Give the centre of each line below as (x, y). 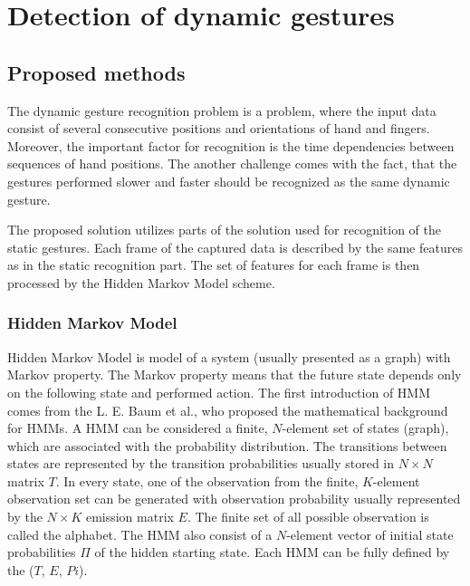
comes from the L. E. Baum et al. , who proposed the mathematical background (228, 410)
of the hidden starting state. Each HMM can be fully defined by (272, 552)
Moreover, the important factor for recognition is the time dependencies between (231, 145)
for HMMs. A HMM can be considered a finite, (138, 428)
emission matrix (129, 517)
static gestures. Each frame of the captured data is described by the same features (235, 247)
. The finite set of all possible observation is (308, 517)
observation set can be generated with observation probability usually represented (234, 499)
